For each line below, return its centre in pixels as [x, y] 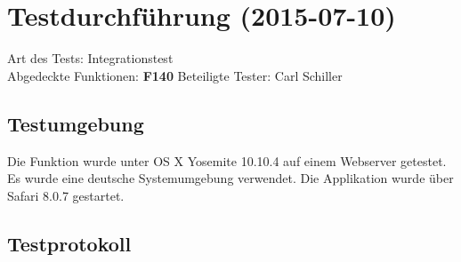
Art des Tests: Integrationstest [90, 58]
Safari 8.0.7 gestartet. [66, 195]
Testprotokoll [69, 243]
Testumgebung [76, 123]
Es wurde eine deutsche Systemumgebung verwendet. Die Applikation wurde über [230, 178]
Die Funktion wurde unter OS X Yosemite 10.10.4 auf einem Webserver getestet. [227, 160]
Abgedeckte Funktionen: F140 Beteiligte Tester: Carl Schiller [175, 75]
